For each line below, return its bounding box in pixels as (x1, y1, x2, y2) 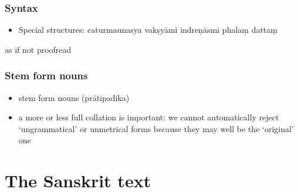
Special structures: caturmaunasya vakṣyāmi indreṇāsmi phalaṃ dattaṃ (18, 23, 277, 36)
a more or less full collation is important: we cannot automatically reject (18, 111, 279, 123)
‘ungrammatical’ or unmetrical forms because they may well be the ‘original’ (18, 122, 294, 134)
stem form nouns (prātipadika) (18, 91, 130, 103)
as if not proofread (5, 43, 72, 55)
